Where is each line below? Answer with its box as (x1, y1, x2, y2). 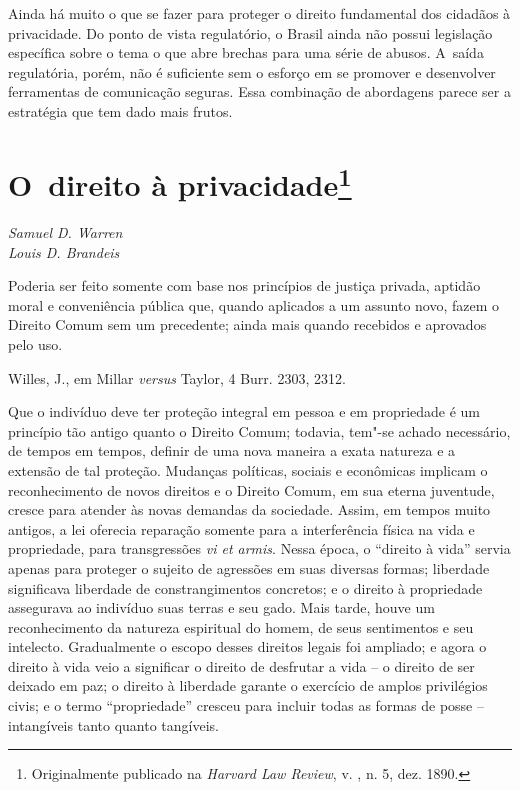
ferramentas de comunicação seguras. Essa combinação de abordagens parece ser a (8, 81, 511, 102)
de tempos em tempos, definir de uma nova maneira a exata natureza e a (8, 440, 456, 461)
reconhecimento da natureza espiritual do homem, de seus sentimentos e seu (8, 616, 474, 637)
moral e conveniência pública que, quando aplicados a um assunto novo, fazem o (8, 294, 500, 315)
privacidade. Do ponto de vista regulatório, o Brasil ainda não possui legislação (8, 22, 493, 43)
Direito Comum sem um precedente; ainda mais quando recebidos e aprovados (8, 314, 487, 335)
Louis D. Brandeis (8, 241, 120, 262)
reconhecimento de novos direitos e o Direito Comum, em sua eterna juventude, (8, 479, 495, 500)
